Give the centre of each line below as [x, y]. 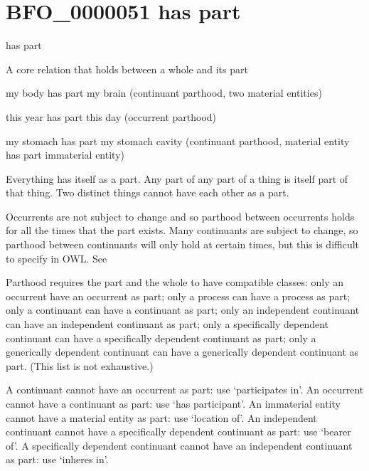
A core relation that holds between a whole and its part [127, 69]
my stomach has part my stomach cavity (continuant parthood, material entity [178, 141]
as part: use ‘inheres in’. [57, 459]
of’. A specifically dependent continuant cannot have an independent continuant [179, 445]
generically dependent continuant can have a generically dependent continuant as [182, 352]
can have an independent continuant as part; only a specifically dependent [167, 324]
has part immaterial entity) [65, 155]
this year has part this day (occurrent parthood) [111, 116]
